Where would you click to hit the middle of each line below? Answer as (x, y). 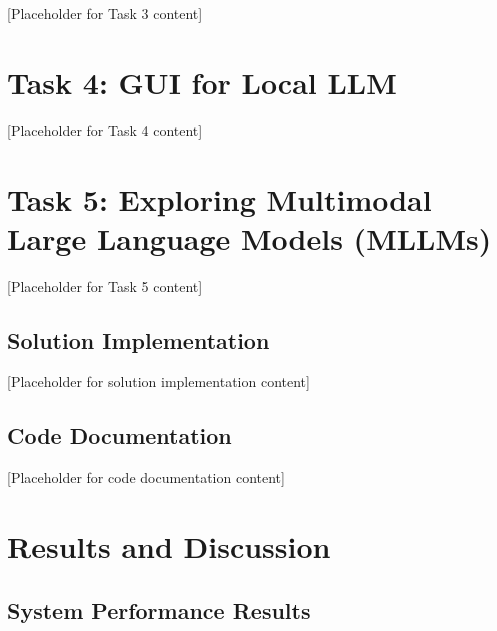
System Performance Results (159, 609)
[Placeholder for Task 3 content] (105, 13)
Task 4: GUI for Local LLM (202, 81)
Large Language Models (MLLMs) (249, 237)
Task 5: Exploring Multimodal (219, 198)
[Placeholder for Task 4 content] (105, 129)
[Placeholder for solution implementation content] (158, 381)
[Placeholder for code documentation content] (146, 477)
